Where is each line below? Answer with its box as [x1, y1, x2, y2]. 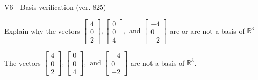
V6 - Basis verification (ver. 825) [4, 2, 106, 12]
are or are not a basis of [169, 25, 245, 36]
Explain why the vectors [4, 25, 80, 36]
